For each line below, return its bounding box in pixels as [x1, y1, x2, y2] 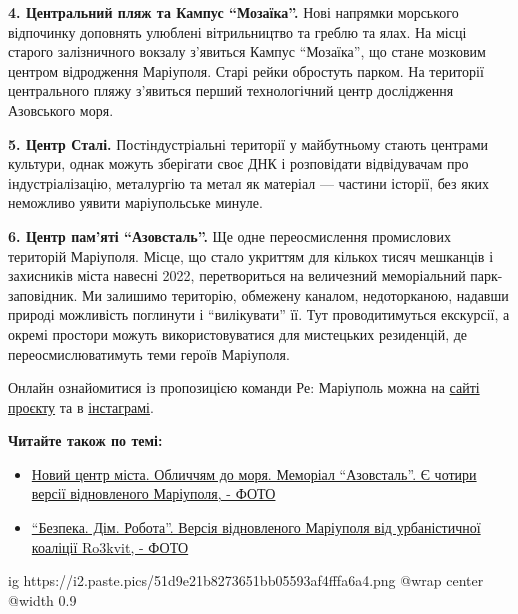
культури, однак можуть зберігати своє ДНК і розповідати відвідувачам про [8, 153, 469, 174]
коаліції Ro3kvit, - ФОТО [31, 536, 189, 557]
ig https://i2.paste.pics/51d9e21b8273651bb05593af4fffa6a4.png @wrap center [8, 570, 484, 591]
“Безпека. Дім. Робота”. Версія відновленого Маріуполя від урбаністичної [31, 517, 481, 538]
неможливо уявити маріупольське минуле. [8, 192, 263, 213]
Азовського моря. [8, 99, 114, 120]
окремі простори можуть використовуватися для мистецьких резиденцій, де [8, 323, 468, 344]
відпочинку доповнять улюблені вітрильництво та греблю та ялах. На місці [8, 21, 467, 42]
